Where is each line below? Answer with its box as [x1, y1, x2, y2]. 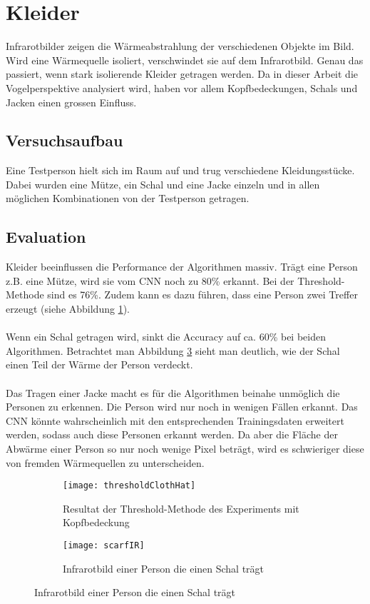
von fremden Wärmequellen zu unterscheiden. [6, 455, 205, 470]
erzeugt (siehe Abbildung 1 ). [6, 301, 130, 316]
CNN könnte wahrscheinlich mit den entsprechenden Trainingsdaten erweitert [6, 413, 344, 428]
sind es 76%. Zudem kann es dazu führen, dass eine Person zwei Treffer [47, 287, 358, 302]
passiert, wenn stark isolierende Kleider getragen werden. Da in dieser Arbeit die [6, 66, 358, 81]
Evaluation [6, 226, 86, 248]
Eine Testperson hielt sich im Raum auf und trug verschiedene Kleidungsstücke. [6, 163, 355, 178]
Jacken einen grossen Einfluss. [6, 94, 137, 109]
